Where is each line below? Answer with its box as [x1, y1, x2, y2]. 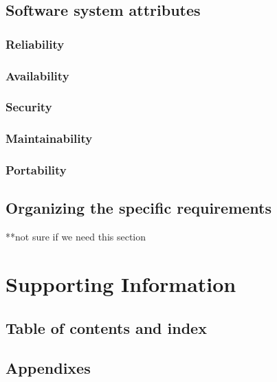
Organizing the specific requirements [5, 197, 272, 218]
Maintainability [5, 130, 93, 147]
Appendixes [5, 357, 91, 379]
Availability [5, 67, 69, 84]
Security [5, 98, 52, 115]
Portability [5, 161, 67, 179]
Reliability [5, 35, 65, 52]
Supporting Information [5, 269, 236, 297]
